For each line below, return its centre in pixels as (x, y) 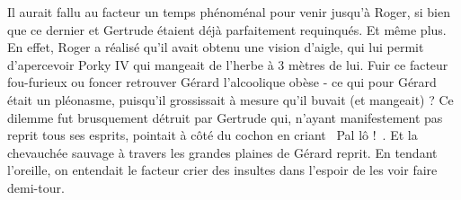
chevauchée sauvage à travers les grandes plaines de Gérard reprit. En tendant (222, 152)
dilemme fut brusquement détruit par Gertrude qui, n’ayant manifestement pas (225, 117)
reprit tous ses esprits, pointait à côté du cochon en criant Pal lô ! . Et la (213, 135)
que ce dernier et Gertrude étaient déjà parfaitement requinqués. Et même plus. (227, 29)
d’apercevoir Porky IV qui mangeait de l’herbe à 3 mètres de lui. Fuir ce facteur (228, 64)
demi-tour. (36, 187)
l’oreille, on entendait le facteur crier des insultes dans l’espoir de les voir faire (222, 170)
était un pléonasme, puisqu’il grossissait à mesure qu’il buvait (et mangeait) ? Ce (230, 99)
